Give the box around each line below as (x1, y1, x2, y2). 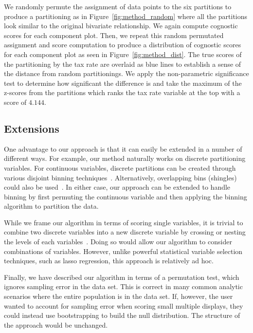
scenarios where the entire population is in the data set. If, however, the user (4, 291, 233, 301)
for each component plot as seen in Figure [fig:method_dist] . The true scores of (4, 49, 242, 59)
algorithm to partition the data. (4, 201, 99, 211)
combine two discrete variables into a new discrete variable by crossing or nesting (4, 227, 246, 237)
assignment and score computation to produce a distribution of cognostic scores (4, 39, 241, 50)
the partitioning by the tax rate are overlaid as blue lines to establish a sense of (4, 59, 241, 69)
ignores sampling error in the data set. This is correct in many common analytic (4, 281, 243, 292)
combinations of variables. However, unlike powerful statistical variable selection (4, 246, 243, 256)
